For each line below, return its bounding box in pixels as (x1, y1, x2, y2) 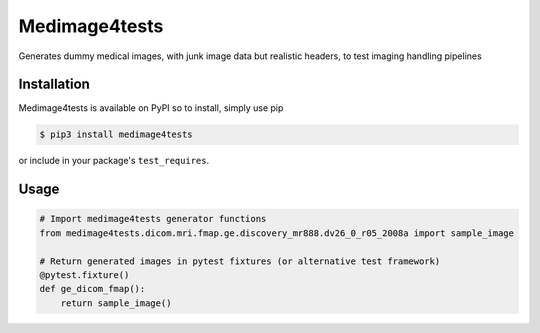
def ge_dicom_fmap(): (39, 283, 146, 295)
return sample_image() (60, 297, 172, 309)
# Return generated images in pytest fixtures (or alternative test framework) (39, 255, 441, 267)
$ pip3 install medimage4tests (39, 129, 194, 140)
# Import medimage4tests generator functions (39, 213, 267, 225)
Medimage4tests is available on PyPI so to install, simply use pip (18, 102, 284, 114)
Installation (18, 76, 90, 93)
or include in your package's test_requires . (18, 155, 210, 167)
